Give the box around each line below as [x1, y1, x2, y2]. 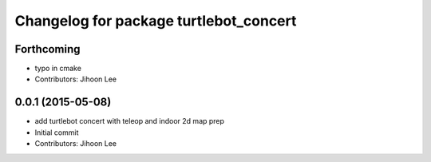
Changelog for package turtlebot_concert [14, 12, 297, 30]
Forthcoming [14, 42, 81, 56]
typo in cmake [34, 64, 81, 73]
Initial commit [34, 128, 79, 137]
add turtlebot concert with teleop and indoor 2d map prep [34, 117, 225, 126]
